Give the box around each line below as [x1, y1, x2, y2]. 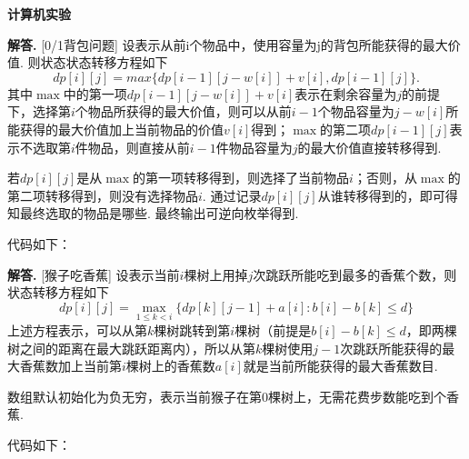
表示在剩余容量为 [294, 84, 397, 103]
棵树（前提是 [234, 320, 312, 339]
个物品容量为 [317, 102, 394, 121]
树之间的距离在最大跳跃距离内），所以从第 [7, 338, 255, 357]
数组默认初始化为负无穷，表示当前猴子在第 [7, 386, 262, 405]
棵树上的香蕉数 [125, 356, 215, 375]
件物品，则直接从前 [75, 137, 190, 156]
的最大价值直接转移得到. [297, 137, 442, 156]
